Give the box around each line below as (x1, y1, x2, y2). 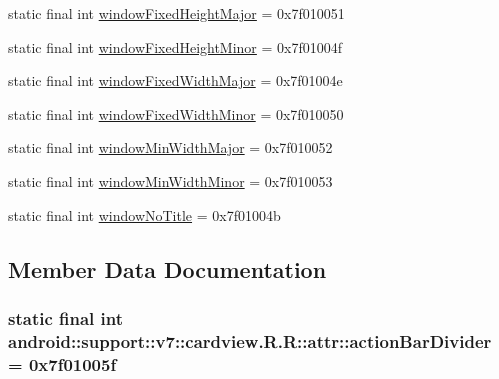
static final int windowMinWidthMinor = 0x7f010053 (8, 170, 333, 191)
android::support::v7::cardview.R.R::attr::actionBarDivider (8, 328, 492, 353)
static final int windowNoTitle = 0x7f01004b (8, 204, 281, 225)
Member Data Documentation (8, 253, 327, 284)
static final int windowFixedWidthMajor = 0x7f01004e (8, 70, 343, 91)
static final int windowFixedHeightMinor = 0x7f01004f (8, 36, 343, 57)
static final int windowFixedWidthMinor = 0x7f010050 (8, 103, 344, 124)
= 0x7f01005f (8, 351, 117, 376)
